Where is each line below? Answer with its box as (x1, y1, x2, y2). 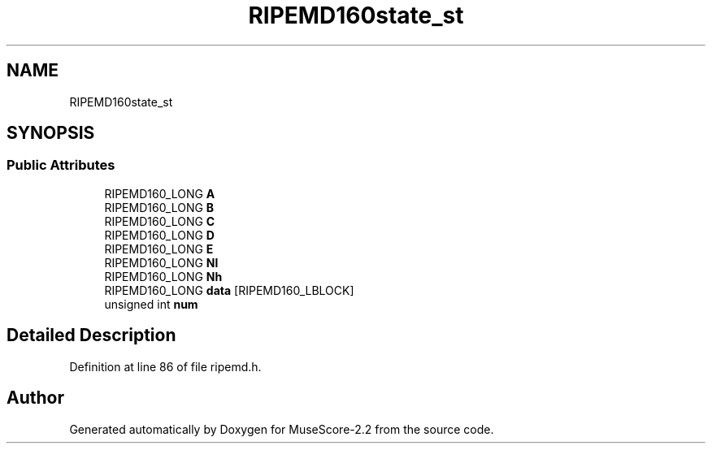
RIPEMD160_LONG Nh (104, 269, 223, 283)
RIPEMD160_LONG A (104, 186, 215, 201)
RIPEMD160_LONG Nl (104, 255, 219, 270)
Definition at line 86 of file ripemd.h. (69, 359, 262, 374)
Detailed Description (7, 325, 176, 346)
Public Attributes (7, 157, 115, 174)
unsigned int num (104, 296, 198, 311)
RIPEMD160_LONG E (104, 241, 214, 256)
